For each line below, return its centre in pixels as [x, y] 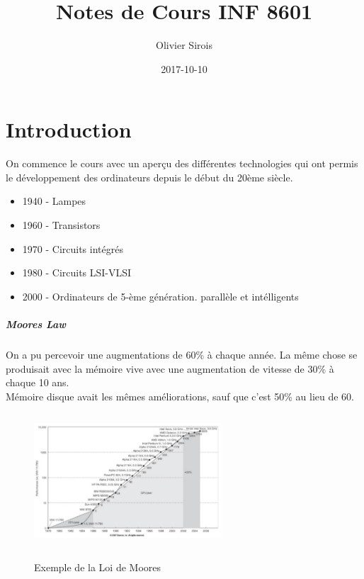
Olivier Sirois [184, 45]
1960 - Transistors [61, 225]
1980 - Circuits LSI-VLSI [77, 272]
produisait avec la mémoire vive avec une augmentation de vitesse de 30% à [170, 368]
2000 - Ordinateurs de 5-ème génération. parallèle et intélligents [160, 296]
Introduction [69, 129]
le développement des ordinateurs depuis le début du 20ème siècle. [149, 177]
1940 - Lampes [54, 201]
